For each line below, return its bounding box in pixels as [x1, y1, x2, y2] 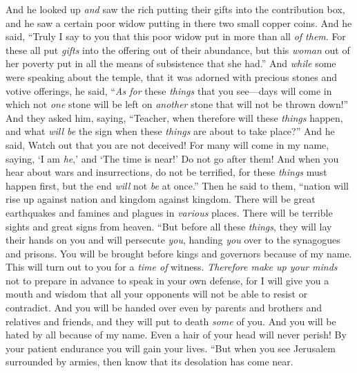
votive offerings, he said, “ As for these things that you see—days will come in [6, 83, 332, 98]
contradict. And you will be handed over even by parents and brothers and [6, 300, 322, 315]
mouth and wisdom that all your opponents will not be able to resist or [6, 286, 308, 301]
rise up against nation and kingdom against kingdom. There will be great [6, 192, 316, 206]
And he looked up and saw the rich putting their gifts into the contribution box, [6, 2, 345, 16]
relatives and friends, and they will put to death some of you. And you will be [6, 313, 336, 328]
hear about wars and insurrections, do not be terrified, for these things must [6, 165, 327, 179]
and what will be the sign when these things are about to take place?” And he [6, 124, 335, 138]
